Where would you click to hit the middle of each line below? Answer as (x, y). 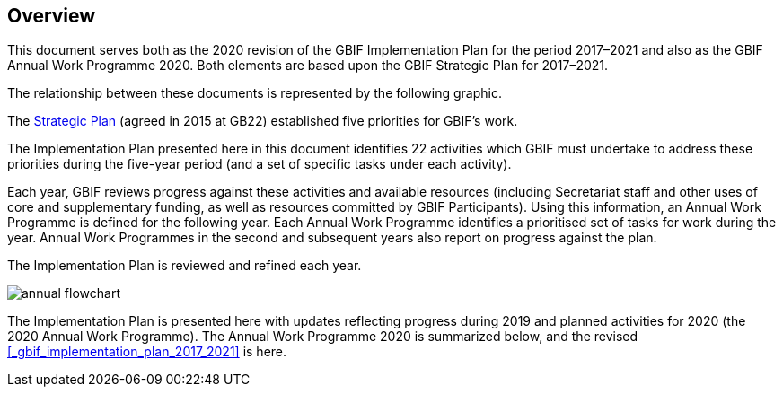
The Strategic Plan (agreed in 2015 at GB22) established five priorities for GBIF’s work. (263, 121)
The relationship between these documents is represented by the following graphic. (255, 93)
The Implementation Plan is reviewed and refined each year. (185, 266)
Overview (52, 16)
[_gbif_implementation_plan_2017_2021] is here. (147, 352)
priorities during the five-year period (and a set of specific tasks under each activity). (260, 164)
